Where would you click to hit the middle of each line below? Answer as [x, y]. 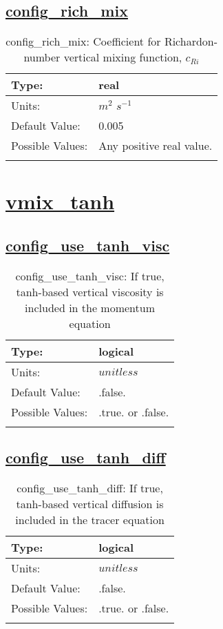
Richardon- [191, 41]
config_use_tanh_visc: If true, [90, 275]
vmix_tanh [60, 201]
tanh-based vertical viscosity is [90, 291]
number [42, 57]
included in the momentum [90, 307]
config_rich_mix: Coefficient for [83, 41]
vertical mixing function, [123, 57]
